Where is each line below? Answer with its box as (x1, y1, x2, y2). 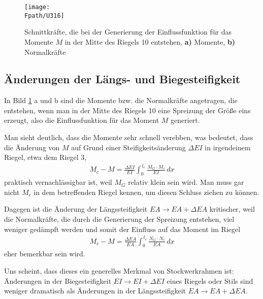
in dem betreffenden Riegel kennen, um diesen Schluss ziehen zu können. (34, 186, 259, 197)
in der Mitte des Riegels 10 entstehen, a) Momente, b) (64, 36, 236, 47)
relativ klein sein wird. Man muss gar (128, 177, 244, 187)
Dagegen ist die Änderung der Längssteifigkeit (4, 204, 148, 214)
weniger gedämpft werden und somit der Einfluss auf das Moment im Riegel (4, 223, 241, 234)
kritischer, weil (209, 204, 255, 214)
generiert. (171, 115, 200, 125)
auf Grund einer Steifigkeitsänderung (71, 142, 186, 152)
